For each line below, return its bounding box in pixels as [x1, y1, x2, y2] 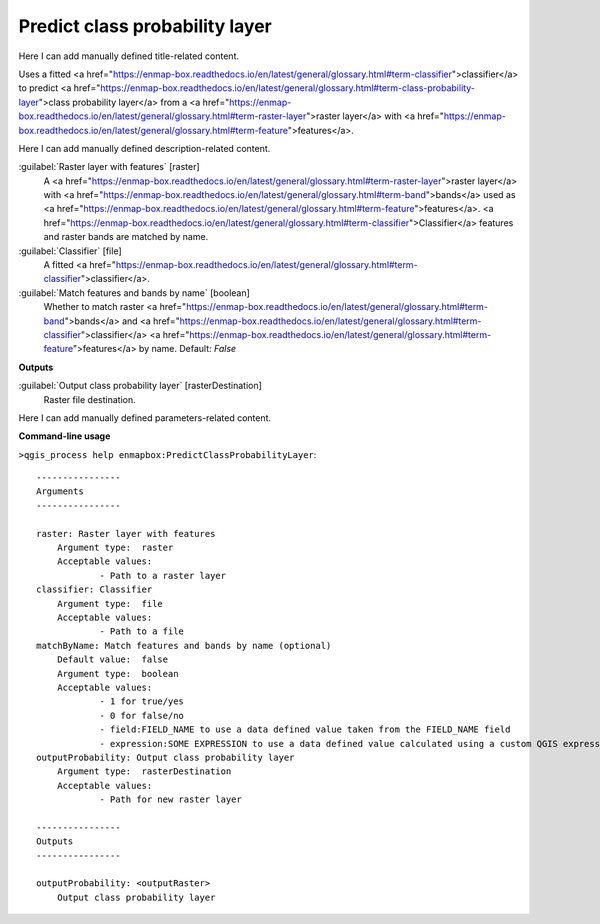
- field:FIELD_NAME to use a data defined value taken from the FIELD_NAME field [99, 724, 511, 735]
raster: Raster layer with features [36, 528, 216, 539]
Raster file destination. [43, 393, 136, 405]
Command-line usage [18, 430, 111, 442]
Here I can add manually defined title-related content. [18, 50, 240, 62]
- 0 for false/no [99, 710, 185, 721]
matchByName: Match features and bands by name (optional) [36, 640, 332, 651]
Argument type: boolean [56, 668, 179, 679]
